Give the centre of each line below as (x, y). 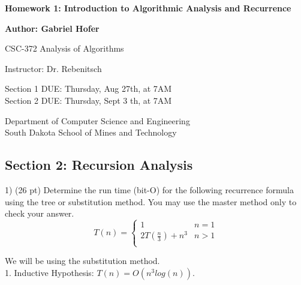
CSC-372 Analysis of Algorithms (64, 48)
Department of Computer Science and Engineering (97, 120)
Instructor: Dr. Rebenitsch (53, 68)
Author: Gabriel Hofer (52, 28)
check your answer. (40, 213)
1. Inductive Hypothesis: (49, 273)
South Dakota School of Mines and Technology (91, 132)
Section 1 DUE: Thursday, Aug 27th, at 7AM (88, 88)
